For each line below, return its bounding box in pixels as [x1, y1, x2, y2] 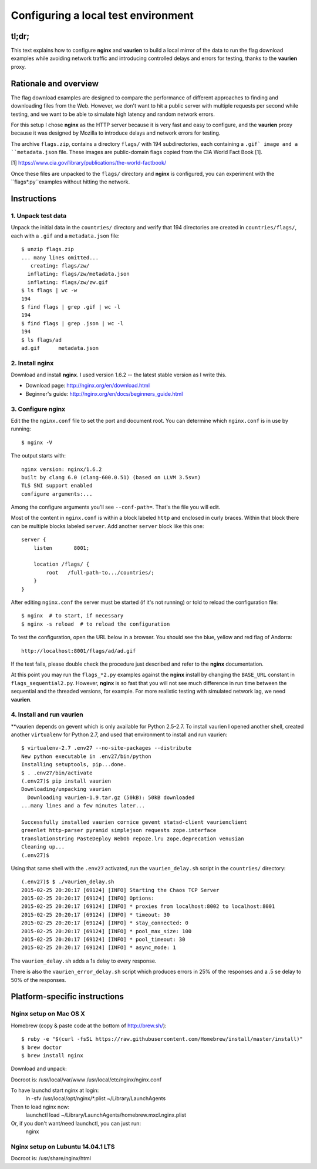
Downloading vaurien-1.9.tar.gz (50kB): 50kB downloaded [27, 794, 195, 801]
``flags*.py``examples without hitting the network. [11, 178, 130, 185]
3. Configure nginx [11, 405, 66, 413]
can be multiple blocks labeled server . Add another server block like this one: [11, 522, 204, 529]
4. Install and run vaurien [11, 710, 83, 719]
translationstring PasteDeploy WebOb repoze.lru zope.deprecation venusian [21, 835, 244, 842]
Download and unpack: [11, 1065, 67, 1073]
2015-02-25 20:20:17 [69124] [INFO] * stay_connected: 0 [21, 920, 189, 926]
